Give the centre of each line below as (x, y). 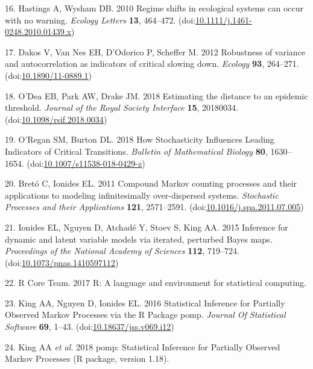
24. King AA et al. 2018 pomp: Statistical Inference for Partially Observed (143, 346)
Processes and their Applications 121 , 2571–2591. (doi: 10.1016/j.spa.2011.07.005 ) (154, 207)
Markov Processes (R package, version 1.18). (87, 358)
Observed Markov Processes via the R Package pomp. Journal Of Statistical (145, 315)
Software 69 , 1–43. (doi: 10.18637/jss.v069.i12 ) (90, 327)
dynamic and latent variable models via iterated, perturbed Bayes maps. (139, 239)
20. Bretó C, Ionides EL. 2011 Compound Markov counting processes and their (151, 183)
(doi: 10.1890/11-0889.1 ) (48, 75)
